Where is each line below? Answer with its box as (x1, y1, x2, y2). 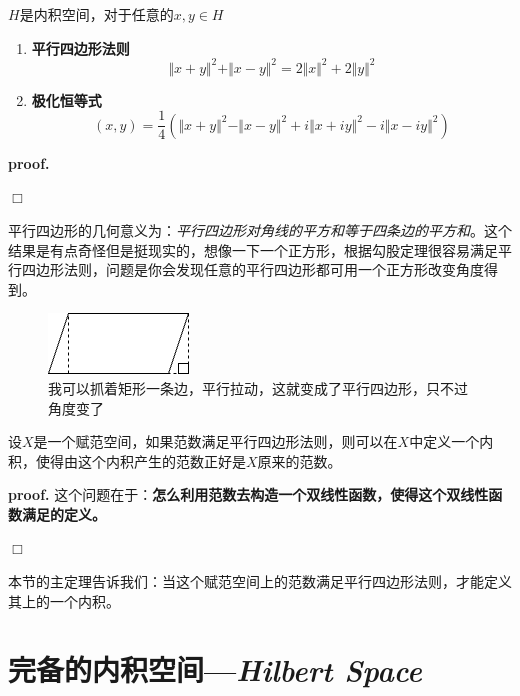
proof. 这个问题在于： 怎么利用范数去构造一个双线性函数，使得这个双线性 (8, 484, 489, 505)
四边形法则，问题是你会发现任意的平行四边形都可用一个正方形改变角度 (21, 259, 484, 280)
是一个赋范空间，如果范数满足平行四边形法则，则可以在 (33, 431, 398, 452)
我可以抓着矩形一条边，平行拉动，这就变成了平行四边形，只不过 (48, 377, 468, 398)
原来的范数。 (257, 450, 342, 471)
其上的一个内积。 (8, 590, 120, 611)
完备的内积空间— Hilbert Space (8, 649, 422, 691)
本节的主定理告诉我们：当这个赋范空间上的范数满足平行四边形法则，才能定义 (8, 571, 512, 592)
